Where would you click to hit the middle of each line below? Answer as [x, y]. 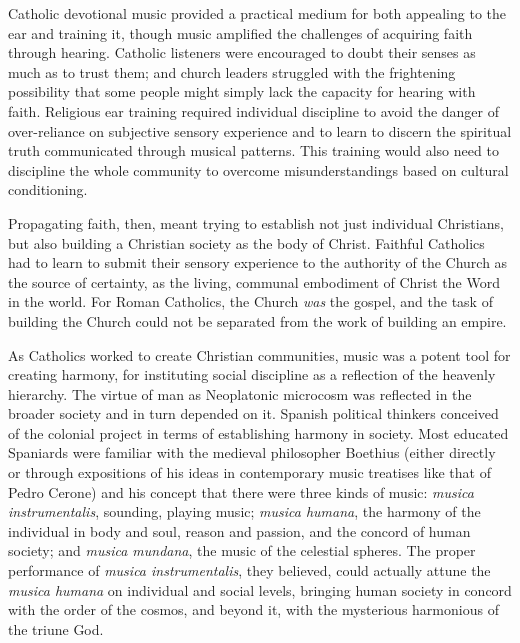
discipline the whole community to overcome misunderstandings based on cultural [258, 169]
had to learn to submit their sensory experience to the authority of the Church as [258, 262]
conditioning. [48, 189]
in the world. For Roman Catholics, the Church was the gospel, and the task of [250, 301]
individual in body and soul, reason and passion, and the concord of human [239, 530]
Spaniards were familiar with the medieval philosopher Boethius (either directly [252, 452]
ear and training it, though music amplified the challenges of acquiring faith [240, 32]
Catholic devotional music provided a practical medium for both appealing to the [257, 13]
